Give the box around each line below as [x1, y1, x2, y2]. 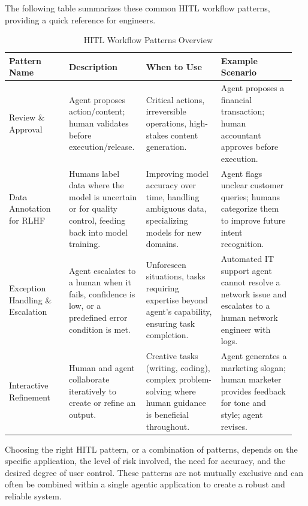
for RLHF [9, 214, 46, 226]
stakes [146, 128, 168, 141]
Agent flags [221, 167, 262, 179]
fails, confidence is [69, 287, 135, 300]
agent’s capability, [146, 305, 212, 318]
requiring [146, 282, 179, 294]
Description [69, 60, 118, 73]
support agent [221, 264, 272, 276]
